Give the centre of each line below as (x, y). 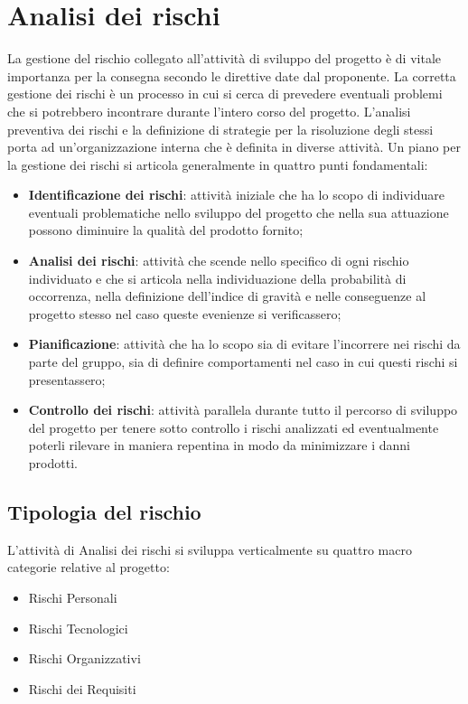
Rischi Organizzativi (84, 658)
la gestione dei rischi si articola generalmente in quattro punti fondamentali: (218, 164)
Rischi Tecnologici (78, 628)
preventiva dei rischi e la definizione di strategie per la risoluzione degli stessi (220, 129)
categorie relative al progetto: (89, 567)
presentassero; (67, 379)
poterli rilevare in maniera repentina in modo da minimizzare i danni (220, 445)
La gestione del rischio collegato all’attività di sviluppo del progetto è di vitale (225, 58)
